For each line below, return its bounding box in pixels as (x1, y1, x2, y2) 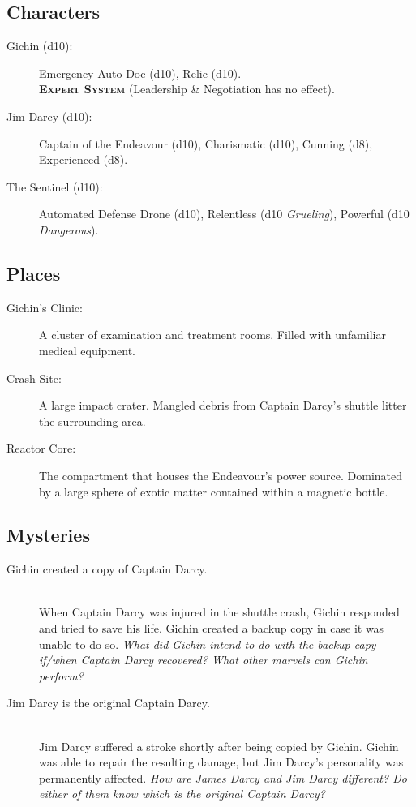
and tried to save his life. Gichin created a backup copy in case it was (39, 620, 384, 637)
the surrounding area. (39, 412, 146, 429)
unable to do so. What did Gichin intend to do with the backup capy (39, 635, 376, 652)
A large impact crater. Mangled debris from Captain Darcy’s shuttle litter (39, 397, 407, 414)
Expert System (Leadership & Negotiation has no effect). (39, 80, 335, 97)
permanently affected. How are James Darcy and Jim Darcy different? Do (39, 769, 407, 786)
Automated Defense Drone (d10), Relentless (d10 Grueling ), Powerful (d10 (39, 205, 410, 222)
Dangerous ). (39, 221, 99, 238)
